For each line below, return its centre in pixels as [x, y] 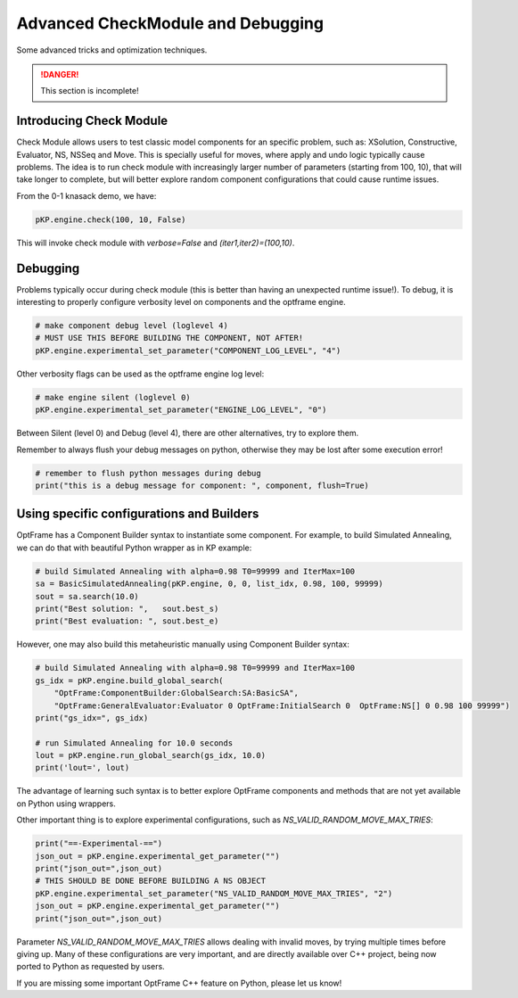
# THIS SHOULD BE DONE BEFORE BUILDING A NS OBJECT [151, 881]
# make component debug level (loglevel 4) [132, 326]
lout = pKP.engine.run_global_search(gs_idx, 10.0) [151, 755]
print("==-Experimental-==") [99, 844]
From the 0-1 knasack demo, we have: [86, 195]
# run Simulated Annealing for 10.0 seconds [134, 743]
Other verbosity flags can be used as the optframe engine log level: [140, 374]
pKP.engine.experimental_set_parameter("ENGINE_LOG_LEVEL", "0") [181, 410]
